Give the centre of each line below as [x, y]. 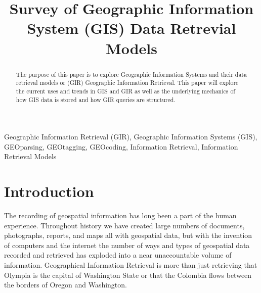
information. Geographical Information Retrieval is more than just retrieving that [131, 265]
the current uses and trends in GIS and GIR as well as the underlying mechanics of [125, 91]
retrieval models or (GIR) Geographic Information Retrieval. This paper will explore [127, 83]
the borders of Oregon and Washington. [66, 285]
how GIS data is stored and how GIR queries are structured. [96, 99]
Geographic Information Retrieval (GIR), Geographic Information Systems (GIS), [131, 137]
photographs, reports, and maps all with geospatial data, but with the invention [128, 235]
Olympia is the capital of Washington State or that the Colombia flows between [128, 275]
